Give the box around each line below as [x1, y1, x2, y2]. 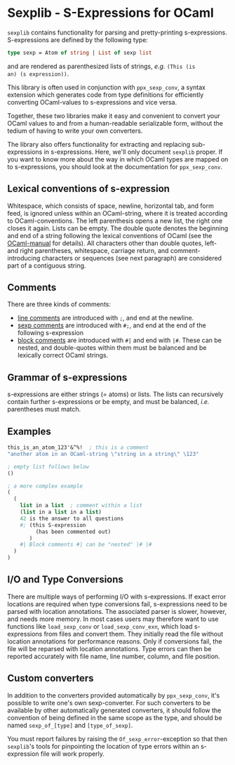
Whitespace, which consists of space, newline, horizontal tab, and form [7, 202, 214, 210]
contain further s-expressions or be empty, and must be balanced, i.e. [7, 398, 210, 406]
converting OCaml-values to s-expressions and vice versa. [7, 98, 177, 106]
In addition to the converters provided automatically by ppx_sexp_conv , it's [7, 691, 220, 700]
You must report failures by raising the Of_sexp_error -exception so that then [7, 734, 228, 743]
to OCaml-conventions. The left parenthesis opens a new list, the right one [7, 216, 223, 225]
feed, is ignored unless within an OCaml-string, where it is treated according [7, 209, 228, 217]
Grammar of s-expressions [7, 371, 128, 384]
